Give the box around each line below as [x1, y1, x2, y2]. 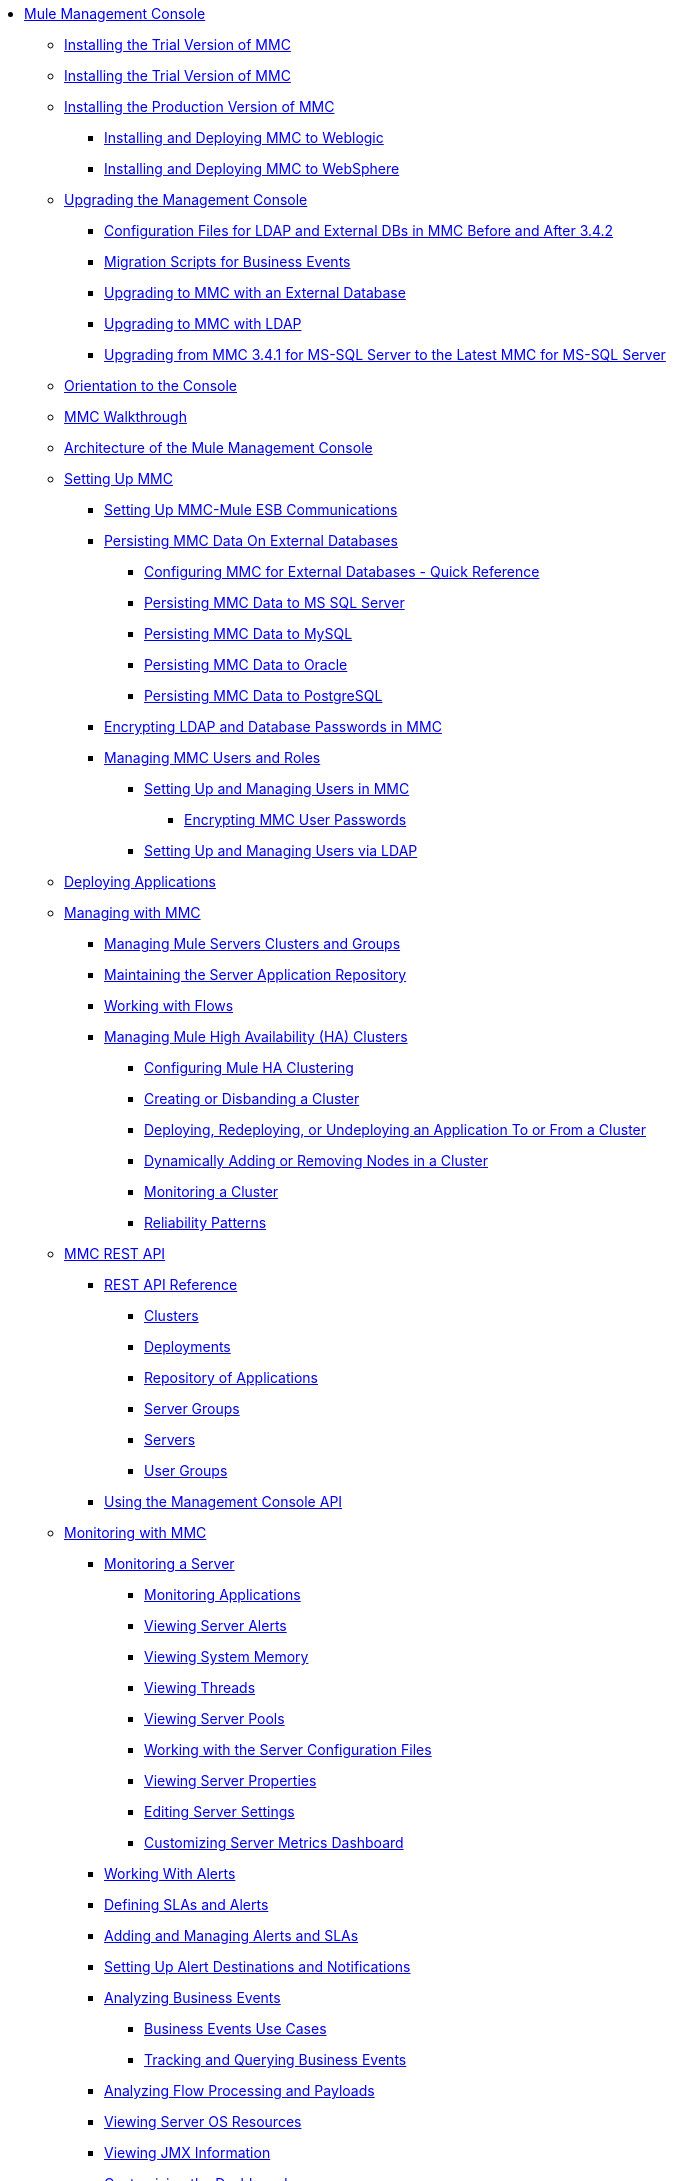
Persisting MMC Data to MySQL [144, 625, 353, 642]
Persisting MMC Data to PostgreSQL [144, 687, 383, 704]
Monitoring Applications [144, 1586, 301, 1603]
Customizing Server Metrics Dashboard [144, 1834, 404, 1851]
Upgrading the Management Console [64, 191, 308, 208]
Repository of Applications [144, 1369, 318, 1386]
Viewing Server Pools [144, 1710, 285, 1727]
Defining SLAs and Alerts [104, 1896, 269, 1913]
